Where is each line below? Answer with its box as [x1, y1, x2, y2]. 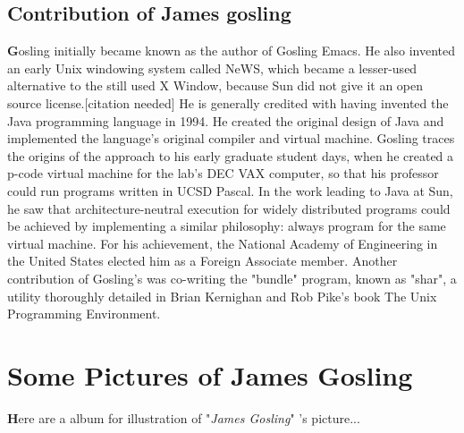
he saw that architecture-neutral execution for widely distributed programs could [7, 199, 451, 217]
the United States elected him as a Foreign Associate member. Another [7, 251, 398, 270]
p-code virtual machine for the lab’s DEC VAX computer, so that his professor [7, 164, 439, 183]
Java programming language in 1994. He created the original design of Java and [7, 111, 444, 130]
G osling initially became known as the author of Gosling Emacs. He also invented [7, 41, 456, 60]
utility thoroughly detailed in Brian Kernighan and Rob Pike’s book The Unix [7, 286, 437, 305]
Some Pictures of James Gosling [7, 356, 413, 393]
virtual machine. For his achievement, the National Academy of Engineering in [7, 233, 438, 252]
